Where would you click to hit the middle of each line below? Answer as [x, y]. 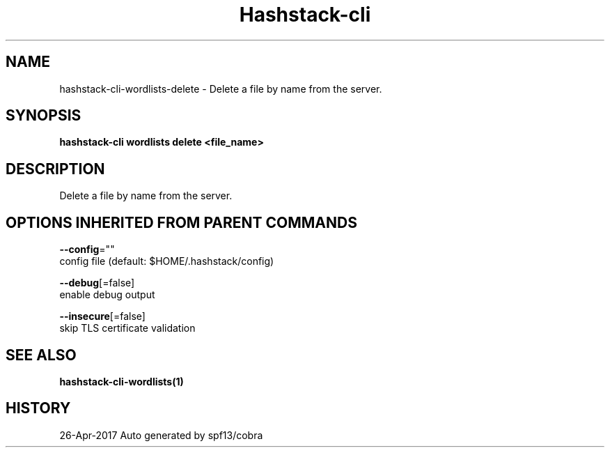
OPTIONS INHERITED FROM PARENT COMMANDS [181, 222]
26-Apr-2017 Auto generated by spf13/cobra [161, 435]
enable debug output [107, 295]
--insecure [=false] [102, 316]
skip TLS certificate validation [127, 328]
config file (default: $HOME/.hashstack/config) [167, 261]
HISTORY [38, 408]
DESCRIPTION [55, 169]
